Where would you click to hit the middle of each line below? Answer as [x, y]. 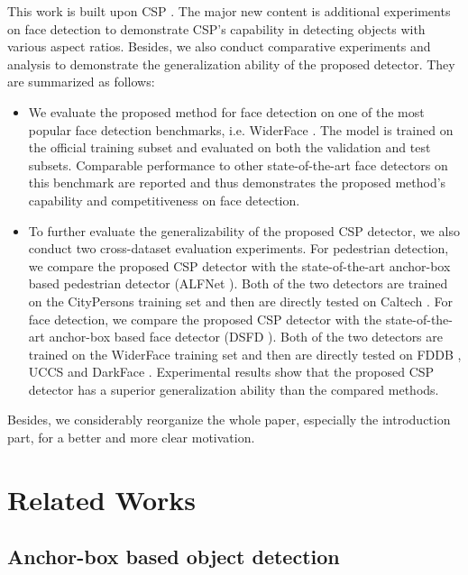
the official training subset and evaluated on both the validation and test [229, 147]
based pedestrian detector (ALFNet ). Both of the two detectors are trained [238, 283]
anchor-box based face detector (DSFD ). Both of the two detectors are [246, 337]
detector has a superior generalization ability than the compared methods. [234, 389]
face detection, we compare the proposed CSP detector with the [205, 319]
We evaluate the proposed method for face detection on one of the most [226, 111]
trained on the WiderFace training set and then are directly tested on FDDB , [245, 354]
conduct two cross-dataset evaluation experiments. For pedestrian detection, [239, 248]
